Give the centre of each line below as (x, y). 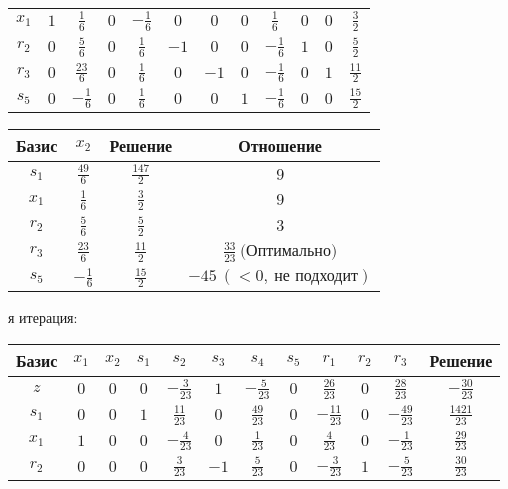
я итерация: (43, 317)
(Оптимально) (288, 250)
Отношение (280, 146)
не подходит (316, 276)
